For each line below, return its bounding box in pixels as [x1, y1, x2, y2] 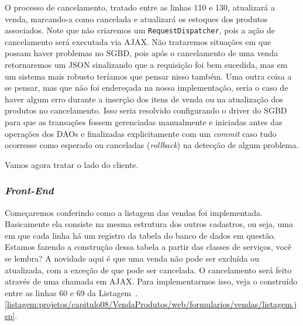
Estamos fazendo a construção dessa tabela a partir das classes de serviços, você [5, 241, 292, 253]
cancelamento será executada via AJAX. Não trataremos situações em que [5, 35, 271, 47]
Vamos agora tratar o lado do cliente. [5, 158, 139, 170]
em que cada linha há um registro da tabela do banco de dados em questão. [5, 229, 276, 241]
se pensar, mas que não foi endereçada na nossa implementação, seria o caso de [5, 81, 288, 94]
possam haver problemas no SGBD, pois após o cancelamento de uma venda [5, 47, 278, 59]
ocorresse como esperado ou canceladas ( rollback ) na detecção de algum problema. [5, 139, 299, 151]
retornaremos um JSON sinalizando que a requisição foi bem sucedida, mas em [5, 59, 288, 71]
